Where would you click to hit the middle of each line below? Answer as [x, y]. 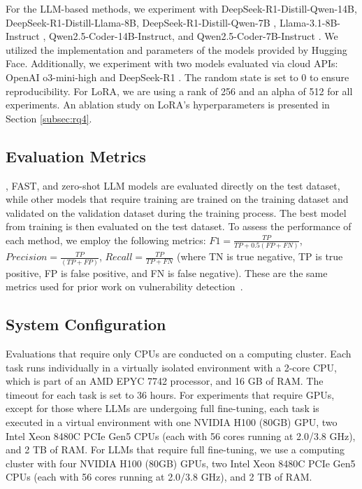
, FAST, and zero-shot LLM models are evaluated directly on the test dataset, [173, 185]
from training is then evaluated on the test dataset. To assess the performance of [179, 226]
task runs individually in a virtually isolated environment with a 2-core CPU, [171, 367]
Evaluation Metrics [76, 156]
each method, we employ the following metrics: [106, 240]
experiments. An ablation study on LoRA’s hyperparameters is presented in [168, 105]
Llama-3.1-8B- [310, 22]
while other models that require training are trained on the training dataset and [177, 199]
